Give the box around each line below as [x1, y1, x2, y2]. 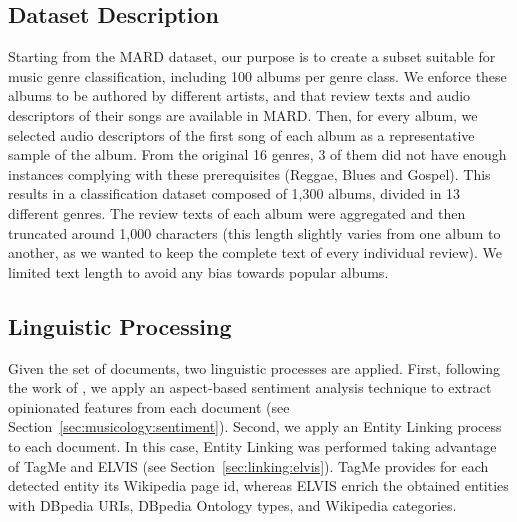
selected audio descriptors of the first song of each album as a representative [8, 124, 475, 145]
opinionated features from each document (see [8, 396, 290, 417]
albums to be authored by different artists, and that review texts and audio [8, 85, 471, 106]
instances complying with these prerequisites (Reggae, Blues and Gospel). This [8, 163, 491, 184]
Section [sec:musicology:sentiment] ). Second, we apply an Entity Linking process [8, 416, 502, 437]
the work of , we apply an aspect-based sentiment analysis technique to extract [8, 377, 492, 398]
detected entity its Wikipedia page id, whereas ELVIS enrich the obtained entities [8, 475, 509, 496]
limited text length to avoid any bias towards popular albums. [8, 261, 389, 282]
